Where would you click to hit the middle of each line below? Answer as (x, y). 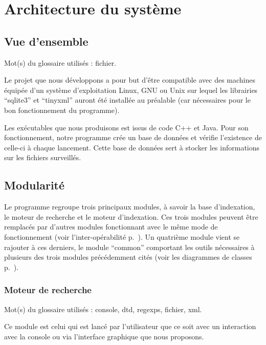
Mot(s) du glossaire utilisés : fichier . (60, 62)
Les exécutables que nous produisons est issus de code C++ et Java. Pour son (126, 127)
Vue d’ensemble (46, 41)
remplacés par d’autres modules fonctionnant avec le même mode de (111, 227)
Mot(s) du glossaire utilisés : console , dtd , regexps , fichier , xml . (103, 309)
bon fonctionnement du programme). (62, 110)
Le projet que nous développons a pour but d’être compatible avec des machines (130, 80)
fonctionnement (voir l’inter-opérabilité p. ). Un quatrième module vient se (122, 236)
